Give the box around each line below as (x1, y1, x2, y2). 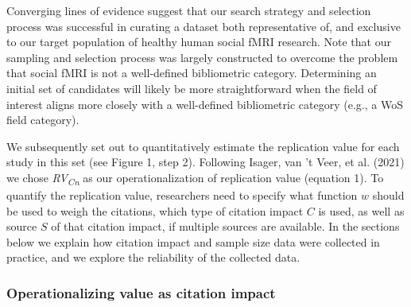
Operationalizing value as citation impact (6, 282, 276, 302)
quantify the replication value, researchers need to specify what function (6, 187, 358, 204)
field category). (6, 111, 79, 128)
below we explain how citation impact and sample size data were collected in (6, 233, 380, 250)
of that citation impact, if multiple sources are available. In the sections (51, 218, 400, 235)
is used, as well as (318, 202, 405, 219)
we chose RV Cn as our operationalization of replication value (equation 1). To (6, 169, 384, 188)
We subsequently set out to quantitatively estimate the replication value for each (6, 138, 400, 154)
